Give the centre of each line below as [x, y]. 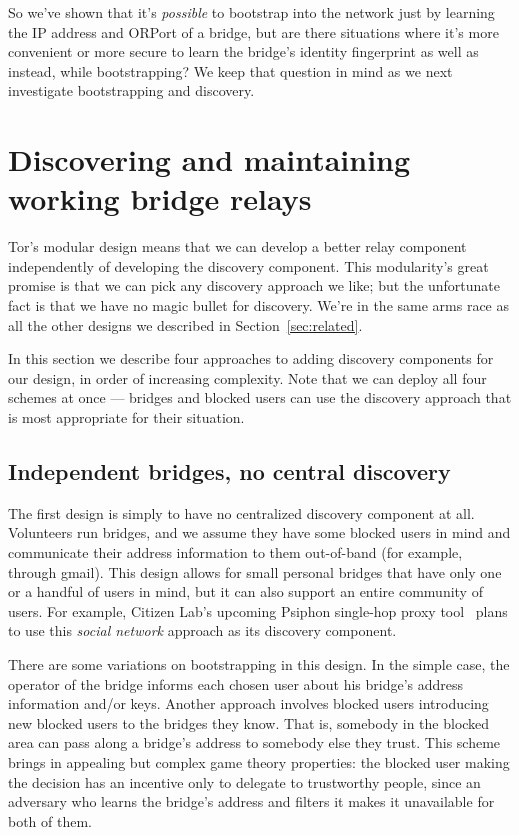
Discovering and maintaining [209, 159]
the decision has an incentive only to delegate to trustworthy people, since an [244, 781]
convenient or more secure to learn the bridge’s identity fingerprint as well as [243, 51]
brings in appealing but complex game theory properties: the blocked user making [259, 761]
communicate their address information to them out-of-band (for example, [235, 552]
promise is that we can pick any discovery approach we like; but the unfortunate [254, 285]
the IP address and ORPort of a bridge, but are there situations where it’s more [253, 31]
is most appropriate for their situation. [126, 417]
